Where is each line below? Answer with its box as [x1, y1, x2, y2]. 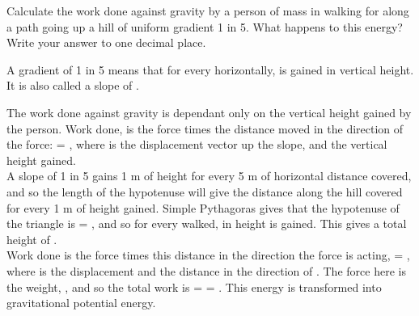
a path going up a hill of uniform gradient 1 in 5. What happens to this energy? [6, 18, 403, 35]
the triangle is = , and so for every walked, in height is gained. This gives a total [6, 215, 407, 232]
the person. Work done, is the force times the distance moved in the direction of [6, 120, 404, 137]
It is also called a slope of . [6, 77, 139, 94]
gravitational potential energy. [6, 294, 156, 311]
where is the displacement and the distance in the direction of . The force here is [6, 262, 406, 279]
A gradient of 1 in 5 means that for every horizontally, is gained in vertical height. [6, 61, 414, 78]
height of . [6, 230, 57, 247]
